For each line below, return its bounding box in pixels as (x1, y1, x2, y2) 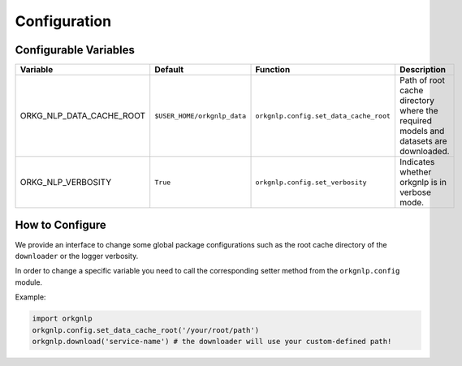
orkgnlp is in (399, 177, 447, 188)
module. (15, 277, 43, 287)
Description (399, 64, 447, 75)
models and (399, 126, 445, 137)
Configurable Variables (15, 43, 136, 57)
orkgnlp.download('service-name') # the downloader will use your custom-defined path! (32, 337, 392, 346)
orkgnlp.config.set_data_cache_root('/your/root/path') (32, 325, 260, 334)
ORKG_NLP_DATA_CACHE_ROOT (19, 110, 146, 122)
